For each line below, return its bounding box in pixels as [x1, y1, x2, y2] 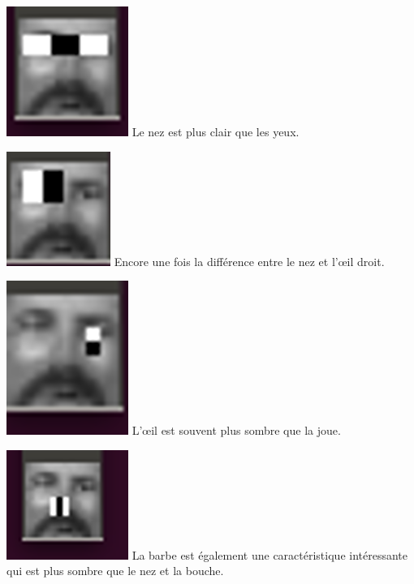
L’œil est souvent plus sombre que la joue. [132, 422, 341, 439]
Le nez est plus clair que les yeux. [132, 123, 300, 140]
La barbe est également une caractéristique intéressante [132, 546, 408, 563]
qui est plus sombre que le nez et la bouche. [6, 562, 224, 579]
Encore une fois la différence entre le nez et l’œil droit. [114, 252, 385, 269]
